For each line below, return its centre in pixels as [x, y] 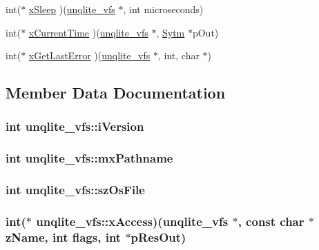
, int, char [178, 55]
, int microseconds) [163, 9]
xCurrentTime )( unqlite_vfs [88, 32]
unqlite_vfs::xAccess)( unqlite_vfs [132, 221]
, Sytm [171, 32]
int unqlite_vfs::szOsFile [75, 190]
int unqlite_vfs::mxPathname [89, 158]
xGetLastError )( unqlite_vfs [89, 55]
